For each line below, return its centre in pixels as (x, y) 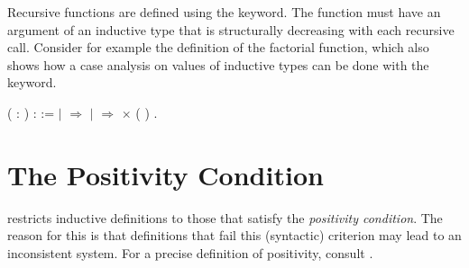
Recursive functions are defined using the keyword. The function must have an (224, 12)
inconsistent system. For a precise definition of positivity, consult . (190, 252)
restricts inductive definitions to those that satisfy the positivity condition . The (225, 217)
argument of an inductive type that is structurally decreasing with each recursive (231, 29)
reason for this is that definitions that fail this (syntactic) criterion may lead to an (234, 235)
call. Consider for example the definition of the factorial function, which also (218, 47)
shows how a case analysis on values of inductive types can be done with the (218, 64)
